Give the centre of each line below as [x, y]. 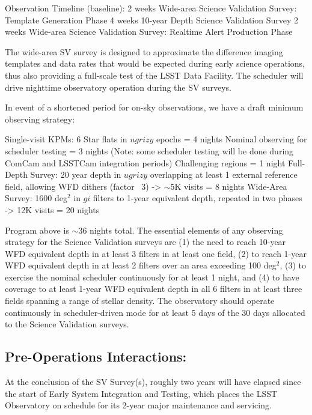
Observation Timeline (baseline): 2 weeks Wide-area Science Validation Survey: [151, 8]
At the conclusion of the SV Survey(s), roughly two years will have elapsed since [153, 382]
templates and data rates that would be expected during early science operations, [155, 63]
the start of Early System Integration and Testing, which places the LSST [141, 393]
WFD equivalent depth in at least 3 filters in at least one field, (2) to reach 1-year [156, 253]
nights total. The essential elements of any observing [186, 230]
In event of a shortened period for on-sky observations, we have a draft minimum [154, 107]
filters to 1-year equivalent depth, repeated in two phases [197, 198]
